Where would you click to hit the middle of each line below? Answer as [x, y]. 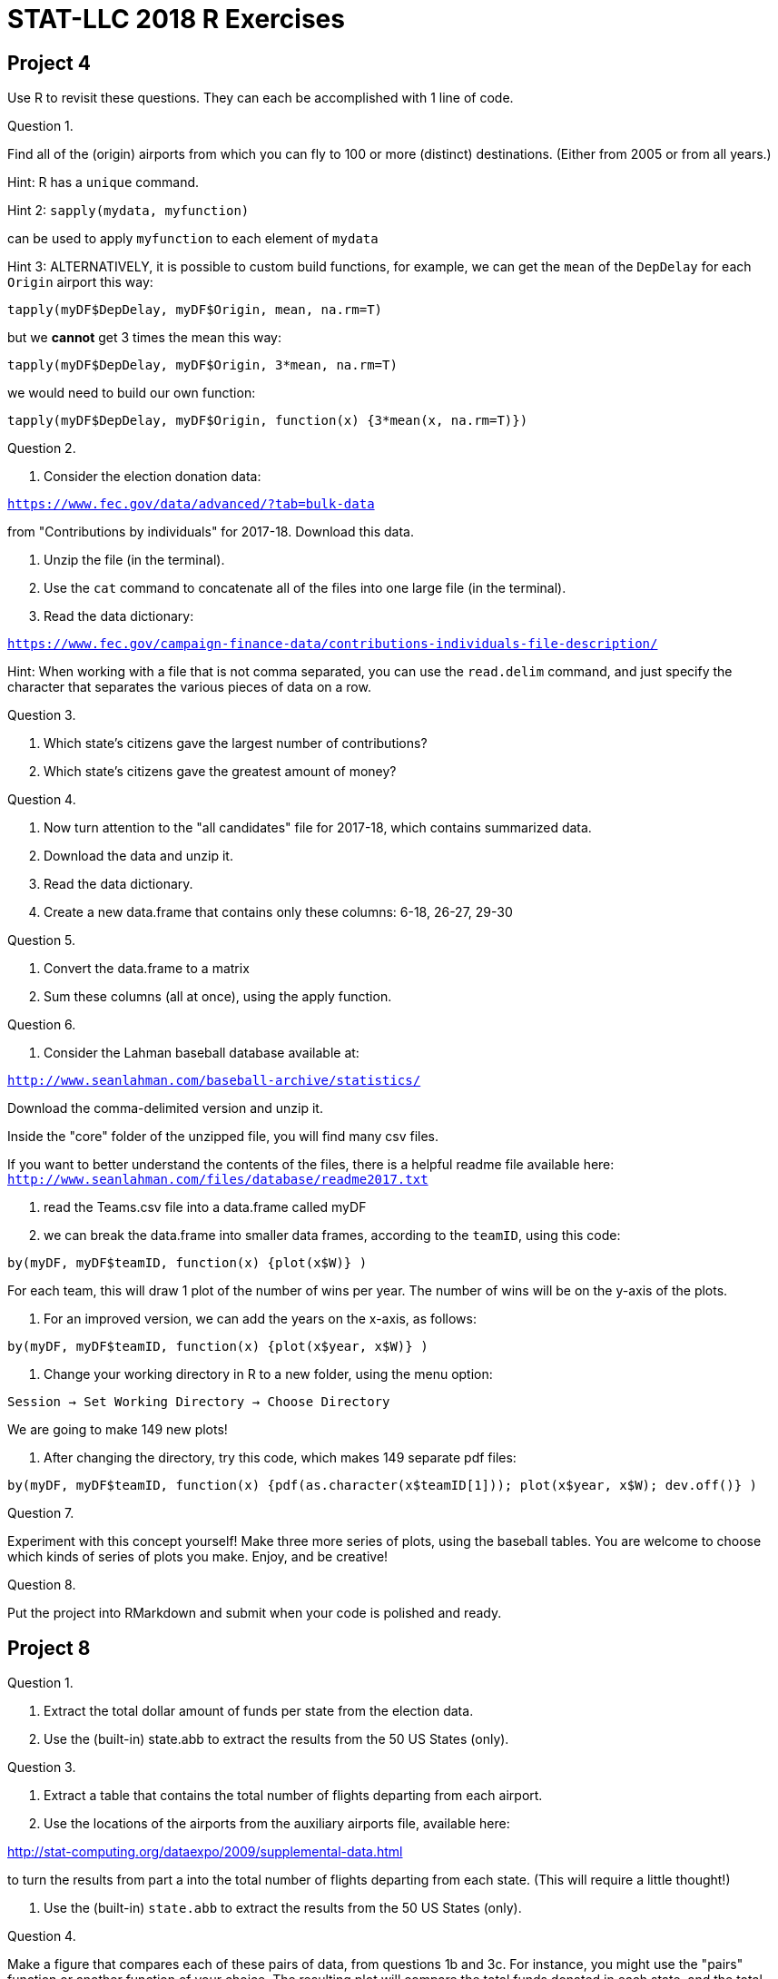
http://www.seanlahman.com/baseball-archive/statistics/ [214, 1081]
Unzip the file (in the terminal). [134, 560]
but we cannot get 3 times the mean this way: [145, 338]
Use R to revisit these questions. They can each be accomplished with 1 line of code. [261, 98]
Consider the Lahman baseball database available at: [202, 1053]
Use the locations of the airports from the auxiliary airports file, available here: [277, 1824]
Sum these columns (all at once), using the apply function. [218, 997]
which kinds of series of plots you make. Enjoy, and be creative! [198, 1557]
